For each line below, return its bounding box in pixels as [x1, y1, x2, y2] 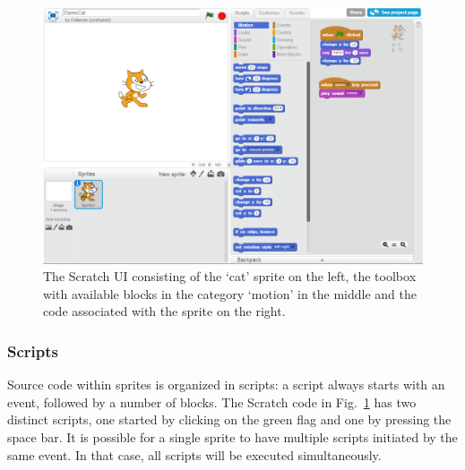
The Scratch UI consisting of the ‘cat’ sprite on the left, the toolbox [43, 267, 417, 286]
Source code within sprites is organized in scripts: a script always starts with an [7, 375, 445, 394]
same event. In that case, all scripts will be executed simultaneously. [7, 445, 382, 464]
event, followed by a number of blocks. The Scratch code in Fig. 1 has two [7, 392, 417, 411]
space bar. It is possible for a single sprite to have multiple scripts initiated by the [7, 427, 458, 446]
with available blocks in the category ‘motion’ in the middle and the [43, 284, 418, 303]
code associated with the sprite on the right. [43, 302, 286, 320]
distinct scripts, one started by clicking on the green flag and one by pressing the [7, 410, 452, 429]
